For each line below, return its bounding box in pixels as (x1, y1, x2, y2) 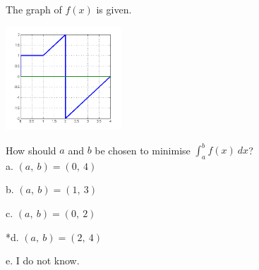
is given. (96, 2, 132, 16)
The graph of (6, 2, 62, 16)
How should (6, 142, 56, 157)
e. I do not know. (6, 253, 80, 268)
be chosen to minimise (95, 142, 191, 157)
